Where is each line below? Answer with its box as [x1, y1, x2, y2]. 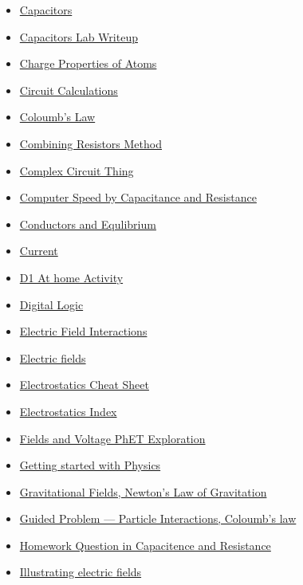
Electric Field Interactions [19, 323, 148, 340]
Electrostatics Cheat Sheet [19, 376, 149, 393]
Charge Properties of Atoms [19, 55, 157, 72]
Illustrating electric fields [19, 563, 142, 580]
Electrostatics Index [19, 402, 117, 419]
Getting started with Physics [19, 457, 161, 473]
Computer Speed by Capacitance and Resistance [19, 189, 257, 206]
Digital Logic [19, 296, 84, 312]
